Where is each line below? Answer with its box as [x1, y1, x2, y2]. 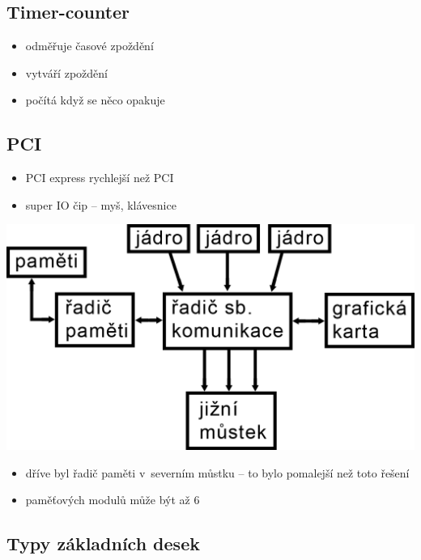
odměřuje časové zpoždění [25, 37, 154, 54]
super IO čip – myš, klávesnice [25, 196, 176, 213]
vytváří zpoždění [25, 64, 108, 81]
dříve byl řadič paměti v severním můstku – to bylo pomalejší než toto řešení [25, 464, 410, 481]
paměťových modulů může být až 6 [25, 491, 200, 508]
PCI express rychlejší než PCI [25, 169, 174, 186]
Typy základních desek [6, 531, 200, 556]
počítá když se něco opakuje [25, 91, 165, 108]
